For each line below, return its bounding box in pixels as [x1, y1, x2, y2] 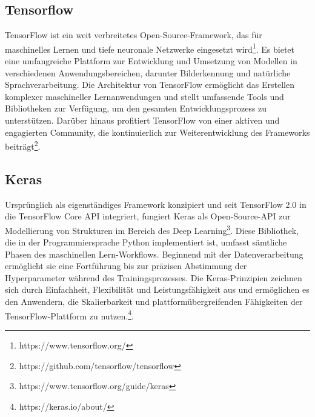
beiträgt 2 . [5, 138, 41, 152]
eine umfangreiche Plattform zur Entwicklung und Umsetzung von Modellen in [5, 55, 297, 67]
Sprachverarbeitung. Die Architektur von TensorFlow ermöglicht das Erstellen [5, 78, 294, 91]
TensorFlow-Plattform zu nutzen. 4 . [5, 307, 134, 322]
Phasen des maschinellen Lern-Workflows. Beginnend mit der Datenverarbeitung [5, 247, 303, 260]
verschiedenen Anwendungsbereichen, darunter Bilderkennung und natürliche [5, 66, 291, 79]
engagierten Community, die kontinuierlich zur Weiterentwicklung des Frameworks [5, 125, 310, 138]
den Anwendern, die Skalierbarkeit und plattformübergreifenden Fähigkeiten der [5, 295, 303, 308]
